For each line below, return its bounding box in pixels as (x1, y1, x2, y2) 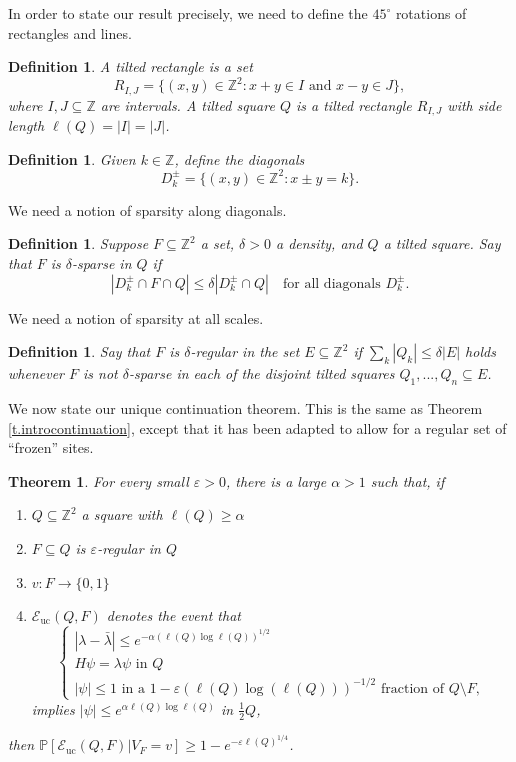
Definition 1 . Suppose (8, 233, 149, 254)
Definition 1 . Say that (8, 341, 151, 362)
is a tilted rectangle (295, 94, 412, 115)
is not (83, 363, 118, 384)
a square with (81, 504, 163, 525)
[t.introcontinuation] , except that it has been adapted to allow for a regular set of (8, 417, 507, 438)
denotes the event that (106, 604, 241, 625)
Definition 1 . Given (8, 148, 136, 169)
